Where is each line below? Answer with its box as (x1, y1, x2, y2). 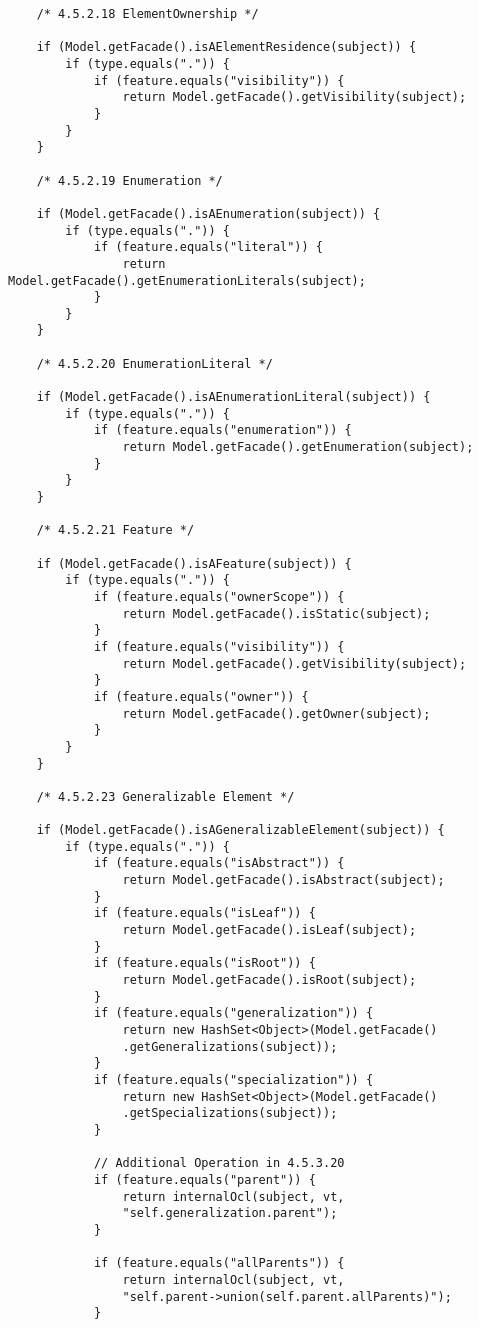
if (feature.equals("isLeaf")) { (93, 906, 316, 921)
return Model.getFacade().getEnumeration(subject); (122, 440, 474, 455)
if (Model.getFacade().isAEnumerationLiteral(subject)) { (36, 390, 431, 405)
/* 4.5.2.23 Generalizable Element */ (36, 789, 295, 804)
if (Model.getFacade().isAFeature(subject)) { (36, 556, 352, 571)
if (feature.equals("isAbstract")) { (93, 856, 345, 871)
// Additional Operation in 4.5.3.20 (93, 1156, 345, 1171)
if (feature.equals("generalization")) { (93, 1006, 374, 1021)
